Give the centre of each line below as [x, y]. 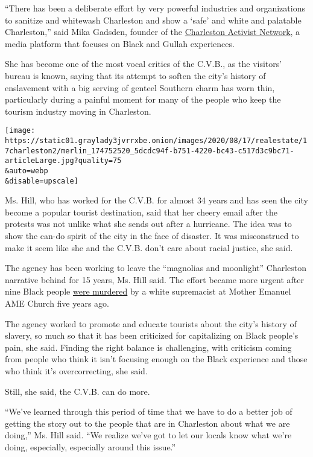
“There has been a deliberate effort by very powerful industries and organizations [155, 8]
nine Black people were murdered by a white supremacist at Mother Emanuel [148, 291]
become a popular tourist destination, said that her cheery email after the [141, 212]
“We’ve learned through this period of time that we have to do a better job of [149, 411]
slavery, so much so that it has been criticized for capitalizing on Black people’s [152, 335]
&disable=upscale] [42, 181]
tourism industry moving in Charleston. [78, 111]
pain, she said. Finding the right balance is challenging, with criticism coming [148, 347]
